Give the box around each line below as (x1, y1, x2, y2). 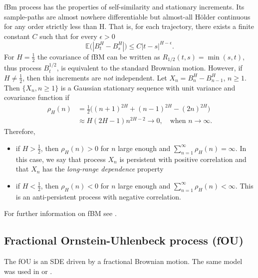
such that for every (39, 30, 97, 41)
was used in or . (4, 265, 52, 276)
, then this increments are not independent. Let (22, 72, 167, 82)
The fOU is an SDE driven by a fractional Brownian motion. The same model (4, 255, 243, 266)
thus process (4, 62, 41, 73)
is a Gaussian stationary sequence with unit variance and (60, 82, 236, 92)
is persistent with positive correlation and (119, 153, 247, 164)
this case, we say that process (15, 153, 106, 164)
